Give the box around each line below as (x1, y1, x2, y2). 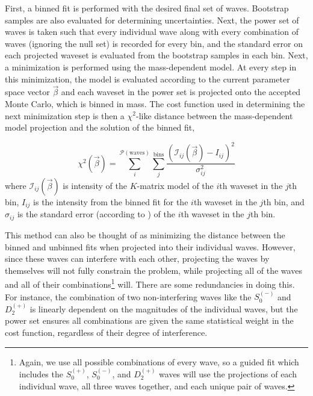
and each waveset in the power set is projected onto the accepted (61, 85, 301, 98)
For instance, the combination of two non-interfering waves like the (5, 290, 252, 303)
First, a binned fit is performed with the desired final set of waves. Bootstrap (5, 2, 289, 14)
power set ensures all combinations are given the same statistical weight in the (5, 314, 294, 327)
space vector (5, 85, 50, 98)
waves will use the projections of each (159, 367, 297, 380)
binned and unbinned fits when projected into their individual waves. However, (5, 240, 296, 253)
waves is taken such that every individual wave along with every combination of (5, 25, 299, 38)
